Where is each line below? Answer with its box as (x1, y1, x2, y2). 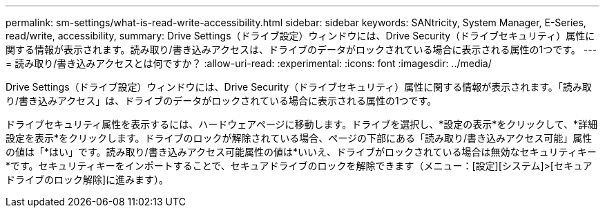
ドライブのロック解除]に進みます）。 (6, 174, 169, 185)
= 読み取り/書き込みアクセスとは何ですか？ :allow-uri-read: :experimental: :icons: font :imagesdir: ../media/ (6, 57, 492, 69)
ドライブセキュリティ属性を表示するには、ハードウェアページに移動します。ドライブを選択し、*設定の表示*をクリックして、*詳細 (6, 118, 598, 130)
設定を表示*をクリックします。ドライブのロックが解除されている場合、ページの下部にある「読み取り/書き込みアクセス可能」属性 (6, 132, 593, 144)
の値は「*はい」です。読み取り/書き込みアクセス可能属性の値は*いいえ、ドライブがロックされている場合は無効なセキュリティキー (6, 146, 597, 158)
